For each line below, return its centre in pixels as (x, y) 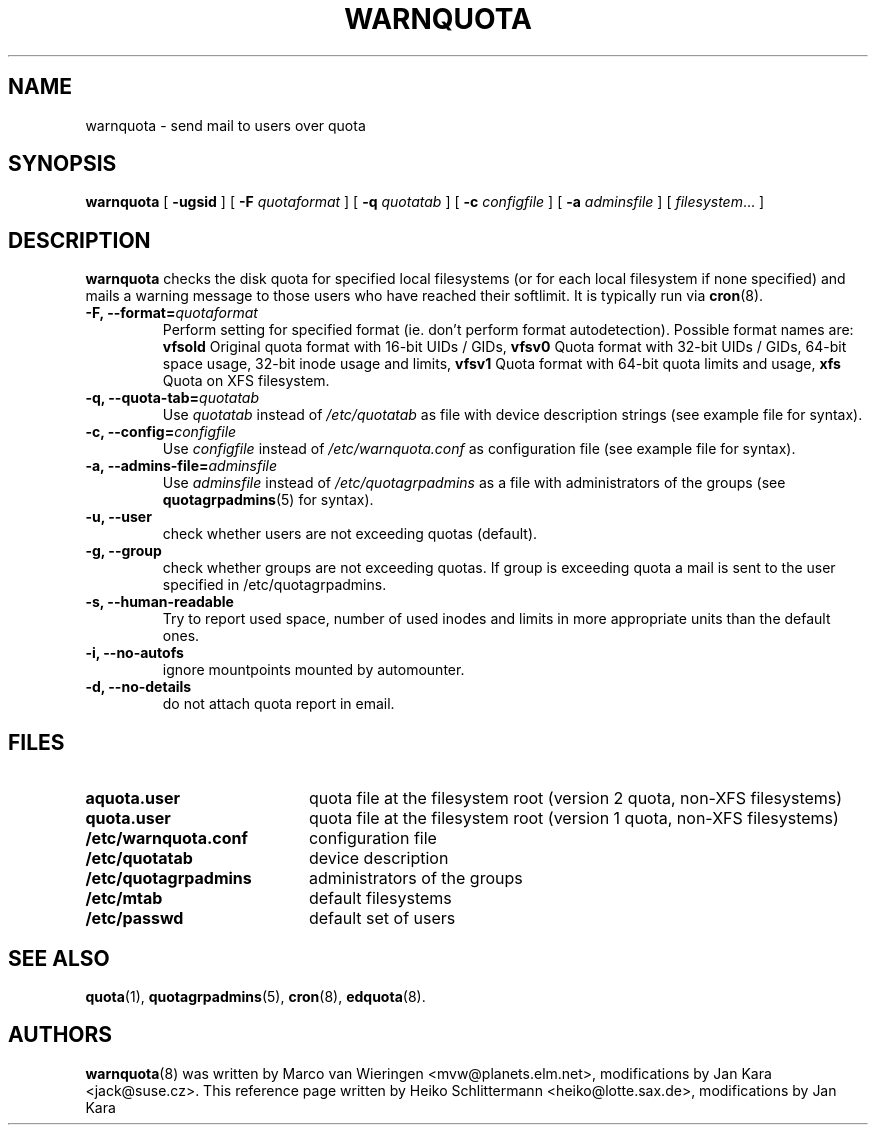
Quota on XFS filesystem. (246, 381)
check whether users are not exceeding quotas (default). (350, 534)
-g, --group (123, 551)
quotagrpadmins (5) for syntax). (268, 500)
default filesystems (380, 898)
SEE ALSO (59, 958)
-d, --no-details (138, 687)
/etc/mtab (124, 898)
